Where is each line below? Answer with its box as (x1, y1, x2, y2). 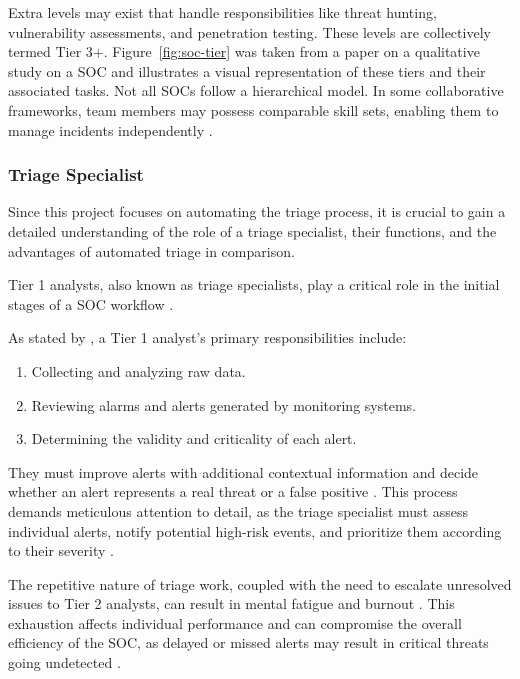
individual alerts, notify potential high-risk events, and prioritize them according (8, 520, 502, 541)
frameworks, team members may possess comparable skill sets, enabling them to (8, 99, 499, 120)
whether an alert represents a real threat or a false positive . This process (8, 481, 458, 502)
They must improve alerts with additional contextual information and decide (8, 461, 479, 482)
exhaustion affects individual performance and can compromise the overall (8, 612, 462, 633)
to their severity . (8, 540, 114, 561)
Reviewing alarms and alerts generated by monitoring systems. (31, 394, 416, 415)
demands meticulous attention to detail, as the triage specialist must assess (8, 500, 469, 521)
